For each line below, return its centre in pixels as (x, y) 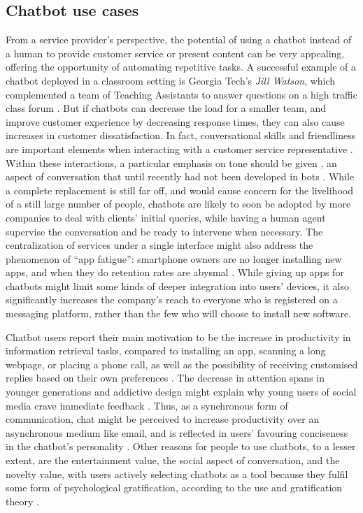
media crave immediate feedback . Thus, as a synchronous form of (147, 405)
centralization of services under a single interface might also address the (159, 245)
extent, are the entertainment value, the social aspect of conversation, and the (173, 460)
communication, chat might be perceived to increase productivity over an (163, 419)
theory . (22, 501)
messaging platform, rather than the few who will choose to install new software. (179, 313)
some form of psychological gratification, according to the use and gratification (174, 487)
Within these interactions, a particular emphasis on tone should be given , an (171, 162)
